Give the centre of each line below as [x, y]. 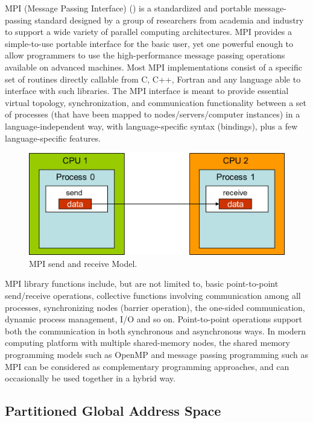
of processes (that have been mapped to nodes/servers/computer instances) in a [153, 114]
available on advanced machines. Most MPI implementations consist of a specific [153, 67]
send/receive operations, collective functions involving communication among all [153, 296]
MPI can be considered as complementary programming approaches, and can [147, 366]
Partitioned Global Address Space [113, 411]
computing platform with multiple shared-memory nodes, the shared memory [147, 343]
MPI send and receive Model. [83, 263]
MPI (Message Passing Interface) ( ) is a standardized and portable [128, 8]
